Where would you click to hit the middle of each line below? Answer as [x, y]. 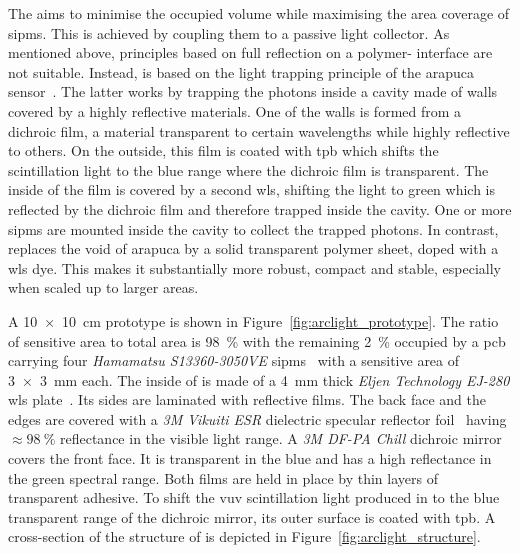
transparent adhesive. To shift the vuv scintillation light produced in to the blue [254, 497]
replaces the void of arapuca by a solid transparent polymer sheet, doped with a [253, 248]
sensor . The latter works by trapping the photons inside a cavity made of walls [253, 91]
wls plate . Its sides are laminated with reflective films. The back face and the [247, 399]
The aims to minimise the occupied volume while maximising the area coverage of [259, 13]
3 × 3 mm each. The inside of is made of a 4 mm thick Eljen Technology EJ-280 [259, 379]
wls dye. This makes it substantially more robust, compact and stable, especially [255, 267]
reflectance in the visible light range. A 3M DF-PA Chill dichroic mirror [281, 438]
